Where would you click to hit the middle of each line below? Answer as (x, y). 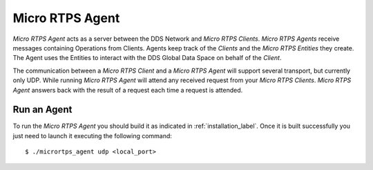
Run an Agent (42, 110)
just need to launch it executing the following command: (93, 135)
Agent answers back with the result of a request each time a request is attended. (128, 90)
